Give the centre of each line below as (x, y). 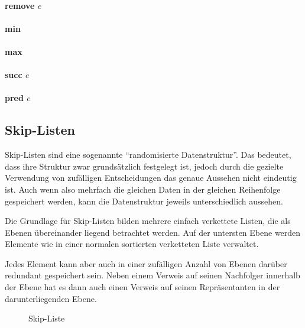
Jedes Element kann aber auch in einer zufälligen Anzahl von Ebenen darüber (146, 263)
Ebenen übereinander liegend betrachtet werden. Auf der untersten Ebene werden (153, 232)
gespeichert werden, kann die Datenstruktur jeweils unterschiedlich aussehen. (144, 201)
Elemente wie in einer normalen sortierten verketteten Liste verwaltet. (132, 244)
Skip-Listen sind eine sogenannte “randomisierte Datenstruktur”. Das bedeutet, (148, 155)
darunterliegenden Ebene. (51, 298)
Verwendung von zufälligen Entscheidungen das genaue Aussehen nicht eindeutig (151, 178)
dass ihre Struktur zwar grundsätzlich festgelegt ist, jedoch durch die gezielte (144, 166)
